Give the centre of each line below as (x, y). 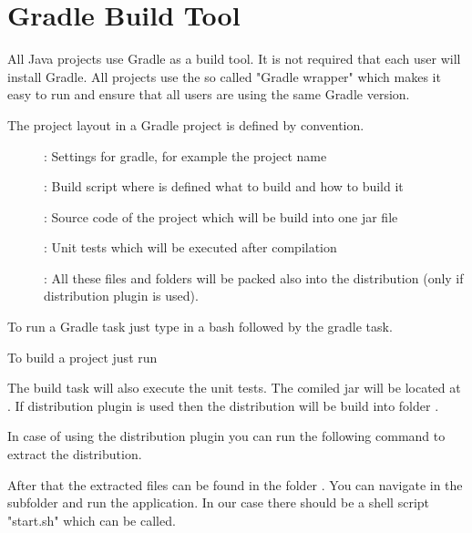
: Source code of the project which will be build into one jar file (221, 216)
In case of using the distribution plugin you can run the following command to (226, 436)
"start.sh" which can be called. (92, 520)
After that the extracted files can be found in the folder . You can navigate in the (235, 484)
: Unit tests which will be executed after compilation (190, 247)
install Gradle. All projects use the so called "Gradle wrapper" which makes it (224, 76)
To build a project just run (82, 357)
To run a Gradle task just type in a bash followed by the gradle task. (200, 327)
